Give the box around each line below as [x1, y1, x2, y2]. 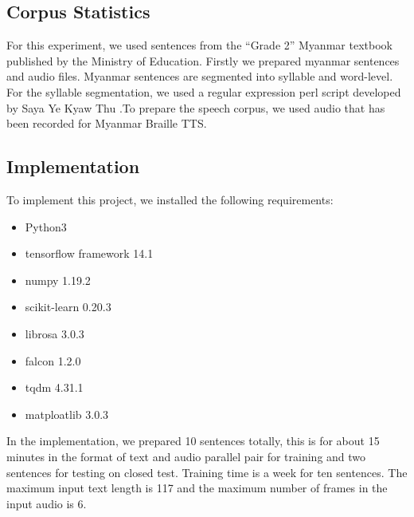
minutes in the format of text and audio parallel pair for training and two [6, 448, 366, 464]
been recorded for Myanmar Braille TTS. [6, 115, 207, 132]
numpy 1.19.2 [25, 271, 91, 288]
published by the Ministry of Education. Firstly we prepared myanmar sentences [6, 52, 400, 69]
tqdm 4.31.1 [25, 379, 84, 396]
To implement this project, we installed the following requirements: [6, 191, 334, 207]
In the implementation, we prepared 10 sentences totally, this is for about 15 [6, 432, 380, 449]
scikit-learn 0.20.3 [25, 298, 111, 315]
